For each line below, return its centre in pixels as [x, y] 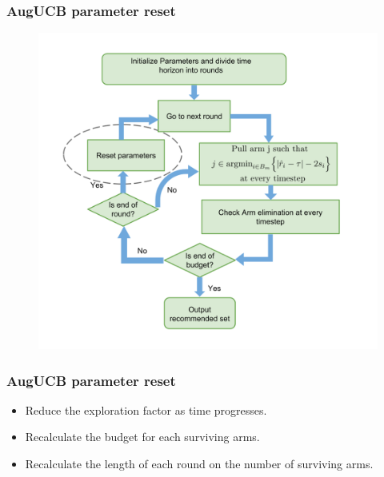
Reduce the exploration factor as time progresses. [146, 409]
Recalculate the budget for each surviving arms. [142, 437]
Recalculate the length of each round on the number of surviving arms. [199, 464]
